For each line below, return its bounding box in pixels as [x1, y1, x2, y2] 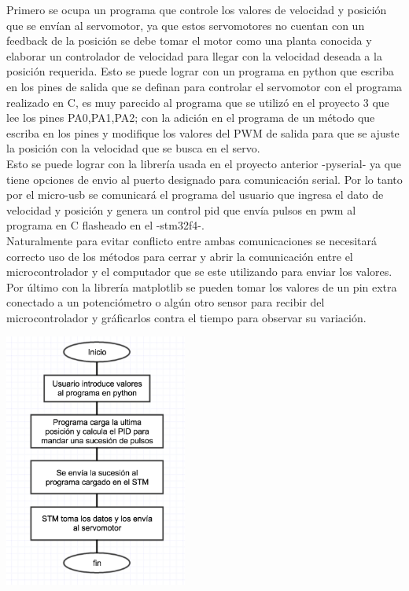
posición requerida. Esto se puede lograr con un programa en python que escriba [6, 63, 394, 79]
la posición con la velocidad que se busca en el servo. [6, 140, 260, 156]
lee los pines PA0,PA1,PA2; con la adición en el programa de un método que [6, 109, 375, 126]
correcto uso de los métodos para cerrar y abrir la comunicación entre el [6, 248, 353, 264]
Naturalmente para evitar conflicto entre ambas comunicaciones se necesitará [6, 232, 378, 248]
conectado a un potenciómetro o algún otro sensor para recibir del [6, 294, 325, 310]
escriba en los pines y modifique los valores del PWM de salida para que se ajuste [6, 124, 400, 141]
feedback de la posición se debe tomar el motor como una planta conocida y [6, 32, 372, 49]
